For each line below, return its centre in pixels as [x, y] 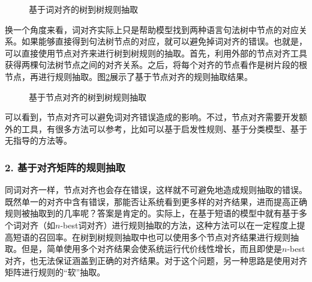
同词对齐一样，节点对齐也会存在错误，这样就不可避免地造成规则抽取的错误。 [156, 190]
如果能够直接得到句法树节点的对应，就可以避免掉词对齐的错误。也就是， [164, 41]
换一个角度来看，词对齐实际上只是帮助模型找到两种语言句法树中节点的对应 [152, 29]
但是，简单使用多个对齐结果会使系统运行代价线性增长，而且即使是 [151, 249]
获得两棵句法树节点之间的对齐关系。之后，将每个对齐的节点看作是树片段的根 [156, 65]
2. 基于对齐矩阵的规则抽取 [65, 167]
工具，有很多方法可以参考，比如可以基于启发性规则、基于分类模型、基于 [164, 128]
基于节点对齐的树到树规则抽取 [88, 97]
